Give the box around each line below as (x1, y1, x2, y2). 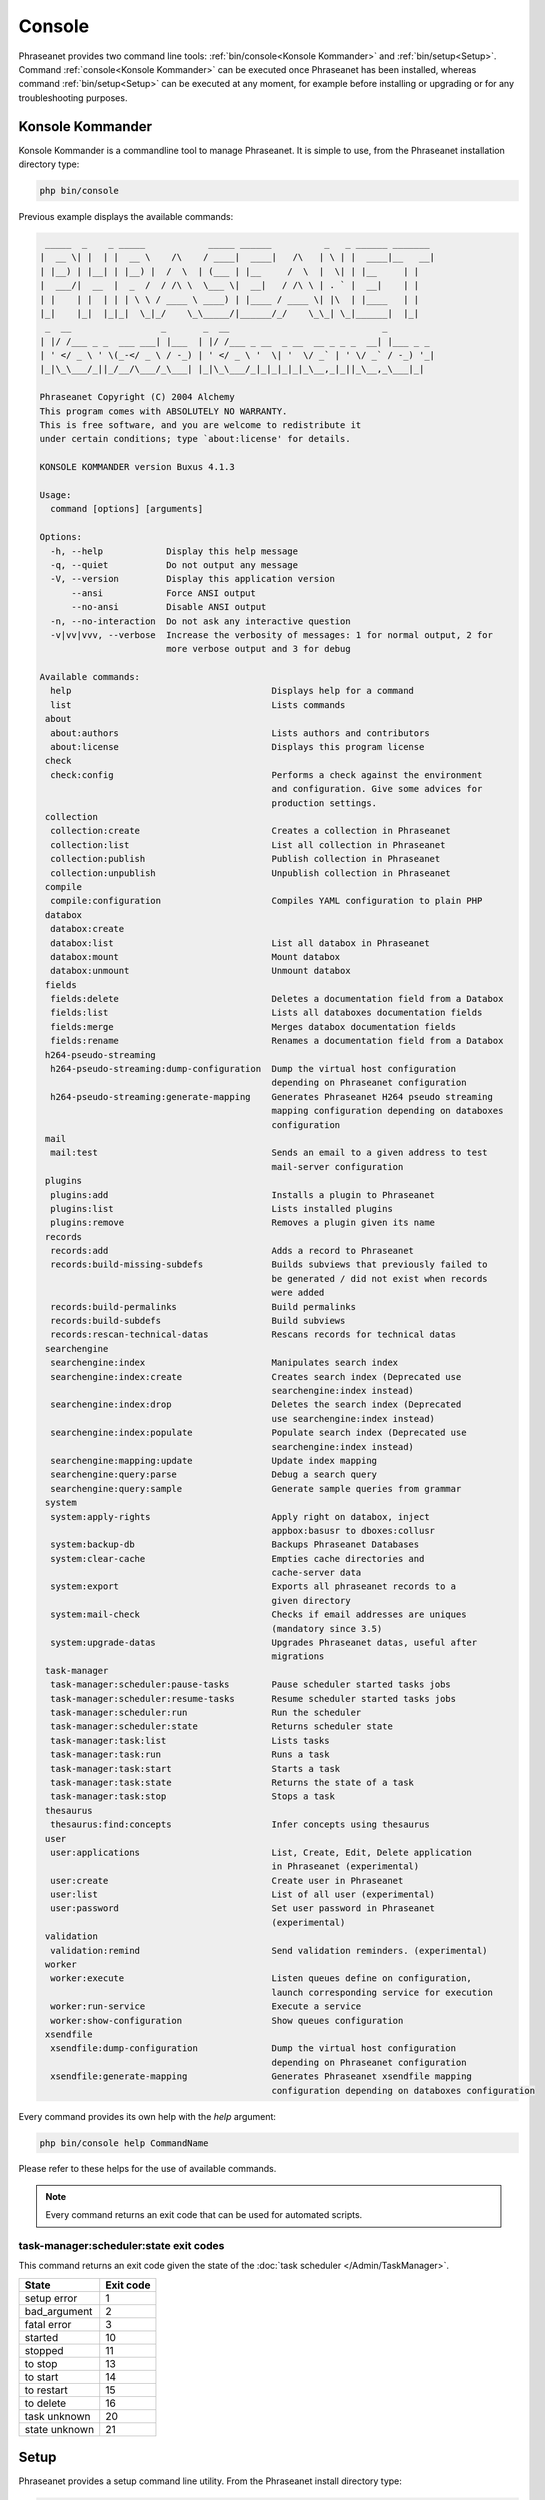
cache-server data (271, 1567, 362, 1579)
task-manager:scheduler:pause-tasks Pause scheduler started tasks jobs (50, 1679, 452, 1690)
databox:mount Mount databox (50, 951, 341, 962)
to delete (24, 2396, 67, 2410)
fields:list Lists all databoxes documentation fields (50, 1007, 483, 1019)
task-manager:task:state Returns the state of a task (50, 1776, 415, 1788)
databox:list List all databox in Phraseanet (50, 937, 430, 949)
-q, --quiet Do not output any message (50, 559, 299, 570)
